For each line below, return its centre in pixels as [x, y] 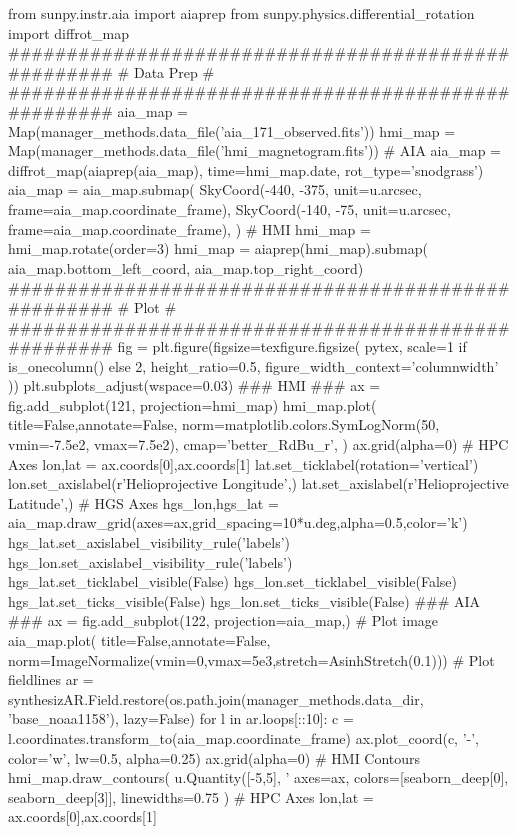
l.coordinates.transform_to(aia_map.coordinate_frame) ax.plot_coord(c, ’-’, [244, 737]
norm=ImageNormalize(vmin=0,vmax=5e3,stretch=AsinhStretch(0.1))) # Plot [251, 659]
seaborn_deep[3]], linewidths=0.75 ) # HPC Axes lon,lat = [191, 796]
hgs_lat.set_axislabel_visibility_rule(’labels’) [149, 542]
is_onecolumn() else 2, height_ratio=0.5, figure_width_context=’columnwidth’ [253, 365]
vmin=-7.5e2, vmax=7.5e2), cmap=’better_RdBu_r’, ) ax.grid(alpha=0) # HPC [258, 444]
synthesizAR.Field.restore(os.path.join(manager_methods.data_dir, [216, 698]
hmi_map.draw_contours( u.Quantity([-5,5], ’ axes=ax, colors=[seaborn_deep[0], [258, 777]
